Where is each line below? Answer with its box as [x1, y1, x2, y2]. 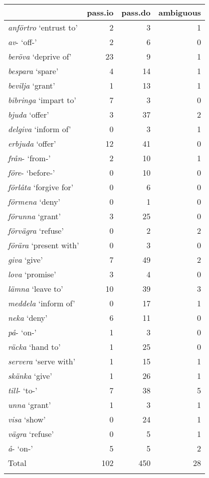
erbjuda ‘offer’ [8, 138, 56, 149]
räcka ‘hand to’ [8, 341, 61, 352]
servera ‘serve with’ [8, 355, 75, 367]
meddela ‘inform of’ [8, 297, 75, 309]
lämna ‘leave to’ [8, 283, 63, 294]
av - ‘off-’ [8, 36, 37, 48]
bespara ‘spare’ [8, 65, 58, 77]
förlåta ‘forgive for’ [8, 181, 74, 193]
